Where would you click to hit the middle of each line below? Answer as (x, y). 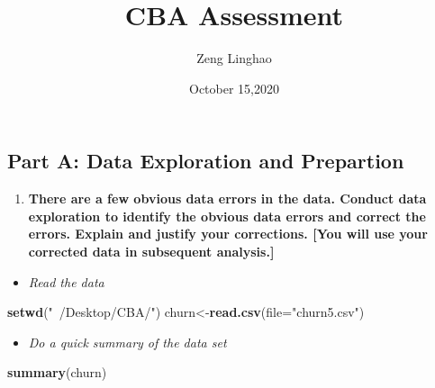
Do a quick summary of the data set (127, 342)
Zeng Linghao (234, 58)
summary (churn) (57, 372)
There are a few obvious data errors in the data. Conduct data (227, 199)
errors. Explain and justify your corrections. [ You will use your (228, 234)
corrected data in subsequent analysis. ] (151, 251)
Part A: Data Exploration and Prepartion (206, 161)
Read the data (66, 281)
